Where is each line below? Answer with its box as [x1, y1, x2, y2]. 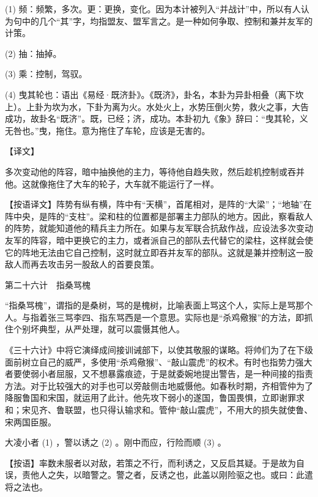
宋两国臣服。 [5, 415, 56, 428]
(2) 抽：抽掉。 [5, 47, 62, 59]
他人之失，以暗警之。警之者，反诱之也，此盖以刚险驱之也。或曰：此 [30, 468, 305, 481]
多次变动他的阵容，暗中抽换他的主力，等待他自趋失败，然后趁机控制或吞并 [5, 165, 305, 177]
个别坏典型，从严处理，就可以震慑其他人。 [13, 323, 185, 335]
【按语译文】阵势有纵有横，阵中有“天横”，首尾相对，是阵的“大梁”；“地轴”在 [5, 198, 312, 211]
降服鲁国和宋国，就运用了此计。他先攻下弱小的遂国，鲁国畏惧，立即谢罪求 [5, 391, 305, 404]
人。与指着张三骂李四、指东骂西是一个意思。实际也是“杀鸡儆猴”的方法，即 [5, 310, 305, 323]
